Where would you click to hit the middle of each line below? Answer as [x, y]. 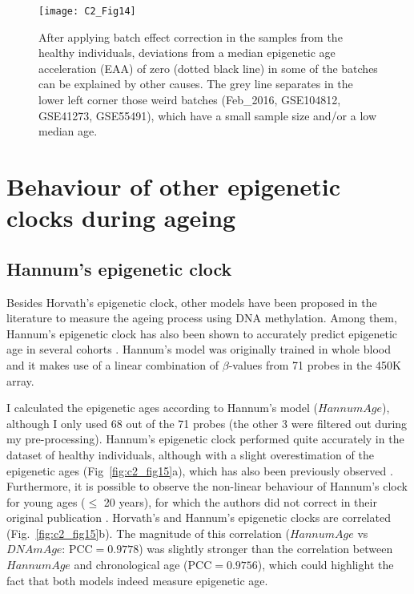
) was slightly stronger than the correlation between [266, 549]
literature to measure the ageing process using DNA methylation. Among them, [202, 318]
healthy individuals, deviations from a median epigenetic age [187, 53]
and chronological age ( [131, 565]
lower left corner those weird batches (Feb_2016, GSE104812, [190, 100]
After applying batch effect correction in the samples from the [191, 36]
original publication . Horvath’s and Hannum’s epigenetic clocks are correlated [199, 517]
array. [20, 380]
